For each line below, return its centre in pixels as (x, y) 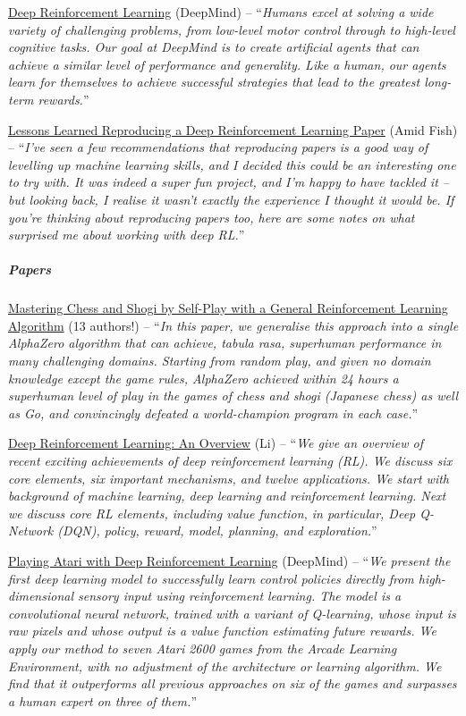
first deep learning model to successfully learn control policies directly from (211, 578)
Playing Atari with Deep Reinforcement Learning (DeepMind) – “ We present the (229, 560)
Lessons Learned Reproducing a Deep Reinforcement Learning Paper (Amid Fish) (233, 129)
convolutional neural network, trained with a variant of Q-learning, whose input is (232, 613)
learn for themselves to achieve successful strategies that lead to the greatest (214, 82)
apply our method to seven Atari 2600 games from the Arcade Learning (203, 648)
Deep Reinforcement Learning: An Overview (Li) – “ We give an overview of (216, 443)
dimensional (41, 596)
